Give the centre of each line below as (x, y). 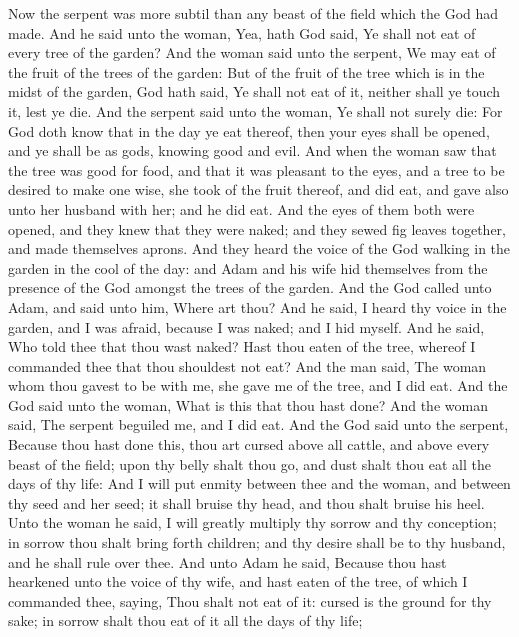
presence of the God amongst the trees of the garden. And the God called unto (250, 287)
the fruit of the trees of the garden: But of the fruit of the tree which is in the (246, 71)
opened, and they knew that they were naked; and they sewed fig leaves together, (257, 228)
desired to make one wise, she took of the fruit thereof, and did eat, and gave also (258, 189)
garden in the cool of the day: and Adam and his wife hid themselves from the (248, 267)
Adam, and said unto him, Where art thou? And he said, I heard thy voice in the (257, 306)
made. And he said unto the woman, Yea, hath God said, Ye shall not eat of (242, 32)
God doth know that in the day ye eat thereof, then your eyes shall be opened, (249, 130)
